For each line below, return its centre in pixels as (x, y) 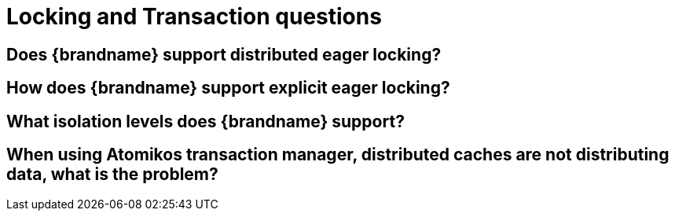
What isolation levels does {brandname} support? (205, 121)
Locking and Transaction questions (194, 17)
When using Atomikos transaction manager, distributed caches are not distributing (338, 155)
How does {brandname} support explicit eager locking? (228, 88)
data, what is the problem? (112, 175)
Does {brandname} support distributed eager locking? (224, 54)
